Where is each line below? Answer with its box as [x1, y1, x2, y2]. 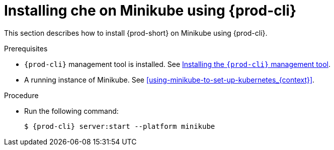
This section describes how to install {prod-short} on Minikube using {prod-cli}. [4, 28, 268, 37]
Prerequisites [4, 44, 48, 53]
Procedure [4, 91, 39, 100]
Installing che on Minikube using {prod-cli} [4, 2, 297, 19]
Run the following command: [24, 106, 119, 115]
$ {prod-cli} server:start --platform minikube [24, 122, 215, 130]
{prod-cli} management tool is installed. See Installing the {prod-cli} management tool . [24, 59, 331, 68]
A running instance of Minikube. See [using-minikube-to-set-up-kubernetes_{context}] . [24, 75, 315, 84]
